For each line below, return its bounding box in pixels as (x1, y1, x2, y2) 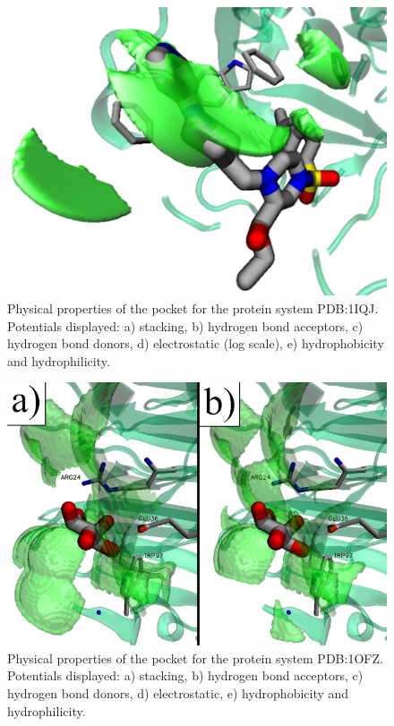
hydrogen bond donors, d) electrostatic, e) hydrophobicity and (7, 684, 349, 703)
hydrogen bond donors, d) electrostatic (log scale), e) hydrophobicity (7, 334, 384, 353)
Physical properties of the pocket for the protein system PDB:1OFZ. (7, 648, 383, 667)
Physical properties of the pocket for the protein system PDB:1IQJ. (7, 298, 379, 317)
